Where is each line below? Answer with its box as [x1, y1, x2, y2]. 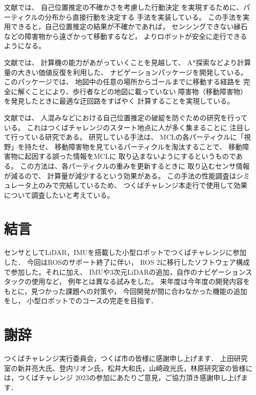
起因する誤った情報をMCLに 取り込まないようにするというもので [24, 151, 236, 161]
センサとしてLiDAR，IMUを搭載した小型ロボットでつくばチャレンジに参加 [4, 247, 247, 257]
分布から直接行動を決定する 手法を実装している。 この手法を [44, 11, 243, 22]
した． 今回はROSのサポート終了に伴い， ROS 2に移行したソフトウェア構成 [4, 257, 250, 267]
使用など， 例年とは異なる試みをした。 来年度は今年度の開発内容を [31, 276, 250, 287]
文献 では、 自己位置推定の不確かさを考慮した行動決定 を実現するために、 [4, 2, 243, 12]
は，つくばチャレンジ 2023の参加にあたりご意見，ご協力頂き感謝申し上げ [4, 372, 241, 383]
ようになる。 [4, 40, 45, 51]
